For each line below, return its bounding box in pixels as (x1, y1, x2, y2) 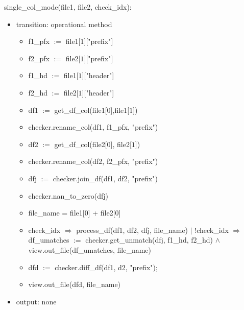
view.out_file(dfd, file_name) (28, 279, 121, 290)
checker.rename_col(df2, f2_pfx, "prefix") (28, 156, 158, 166)
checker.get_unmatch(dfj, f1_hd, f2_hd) (85, 234, 213, 245)
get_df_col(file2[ (54, 138, 107, 149)
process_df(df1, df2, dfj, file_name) (76, 224, 188, 235)
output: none (16, 296, 57, 306)
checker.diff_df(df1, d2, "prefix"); (55, 261, 158, 272)
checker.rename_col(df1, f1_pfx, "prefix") (28, 122, 158, 132)
